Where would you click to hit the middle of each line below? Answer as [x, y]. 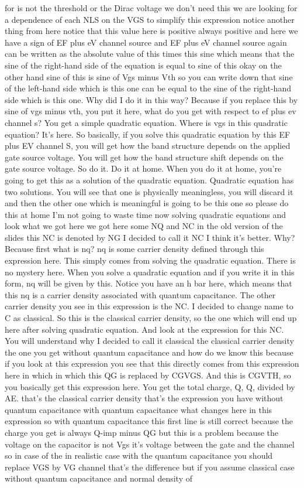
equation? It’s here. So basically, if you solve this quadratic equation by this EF [148, 134]
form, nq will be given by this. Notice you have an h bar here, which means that [148, 283]
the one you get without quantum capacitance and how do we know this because [149, 352]
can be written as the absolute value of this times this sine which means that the [150, 54]
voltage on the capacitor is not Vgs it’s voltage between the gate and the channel [150, 444]
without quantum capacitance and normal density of [99, 478]
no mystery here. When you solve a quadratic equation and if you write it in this [150, 272]
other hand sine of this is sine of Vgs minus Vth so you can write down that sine [149, 76]
